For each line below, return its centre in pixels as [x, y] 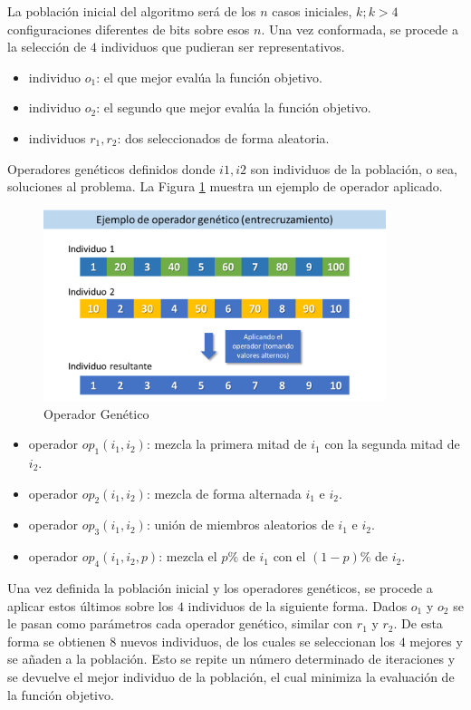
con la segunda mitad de [392, 444]
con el [289, 556]
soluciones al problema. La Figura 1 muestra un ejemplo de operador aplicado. [225, 186]
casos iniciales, [312, 11]
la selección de [47, 47]
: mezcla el [188, 556]
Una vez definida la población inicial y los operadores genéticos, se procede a [220, 587]
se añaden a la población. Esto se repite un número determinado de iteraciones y [231, 659]
